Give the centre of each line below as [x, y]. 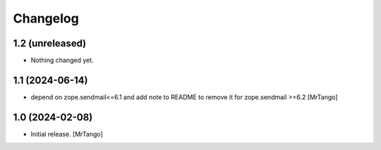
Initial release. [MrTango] [67, 134]
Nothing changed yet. [62, 61]
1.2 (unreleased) [50, 43]
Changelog [46, 18]
